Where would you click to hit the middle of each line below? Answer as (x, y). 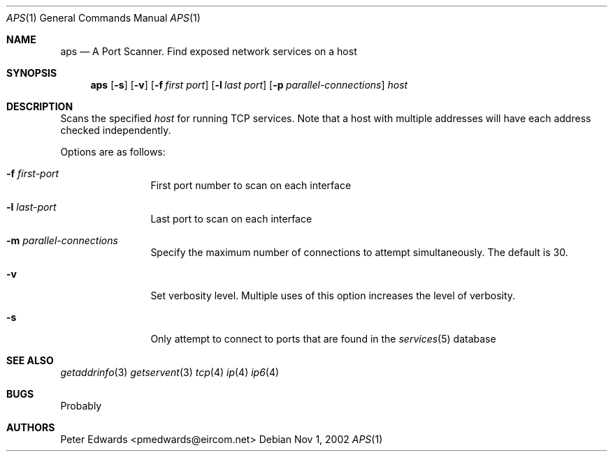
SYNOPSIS (32, 73)
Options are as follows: (113, 152)
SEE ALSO (30, 360)
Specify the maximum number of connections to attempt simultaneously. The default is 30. (359, 252)
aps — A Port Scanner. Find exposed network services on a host (209, 51)
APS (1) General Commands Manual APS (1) (103, 18)
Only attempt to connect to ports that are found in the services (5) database (323, 339)
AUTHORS (31, 427)
